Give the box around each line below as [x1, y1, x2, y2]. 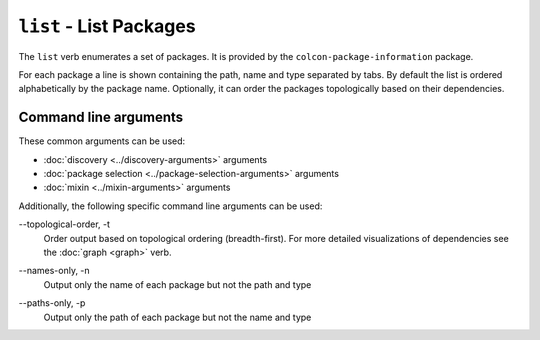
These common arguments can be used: [18, 135, 186, 147]
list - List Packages [18, 15, 196, 37]
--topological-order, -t [18, 218, 110, 230]
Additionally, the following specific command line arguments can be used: [18, 200, 323, 212]
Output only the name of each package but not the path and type [43, 278, 312, 290]
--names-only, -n [18, 265, 90, 277]
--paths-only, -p [18, 297, 86, 309]
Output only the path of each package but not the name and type [43, 311, 312, 323]
